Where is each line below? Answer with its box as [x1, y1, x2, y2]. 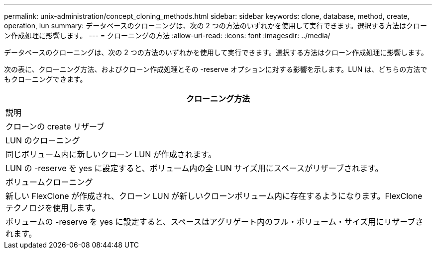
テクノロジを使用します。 [5, 203, 100, 213]
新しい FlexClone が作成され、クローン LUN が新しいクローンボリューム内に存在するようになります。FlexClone [5, 191, 423, 201]
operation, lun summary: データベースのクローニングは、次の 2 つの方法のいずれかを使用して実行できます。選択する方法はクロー [4, 21, 428, 30]
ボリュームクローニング [5, 177, 93, 187]
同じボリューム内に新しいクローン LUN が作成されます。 [5, 149, 217, 159]
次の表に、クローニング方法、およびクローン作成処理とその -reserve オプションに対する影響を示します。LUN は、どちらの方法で [4, 65, 428, 73]
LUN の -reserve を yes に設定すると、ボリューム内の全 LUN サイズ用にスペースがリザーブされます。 [5, 163, 383, 173]
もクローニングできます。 [4, 75, 87, 83]
